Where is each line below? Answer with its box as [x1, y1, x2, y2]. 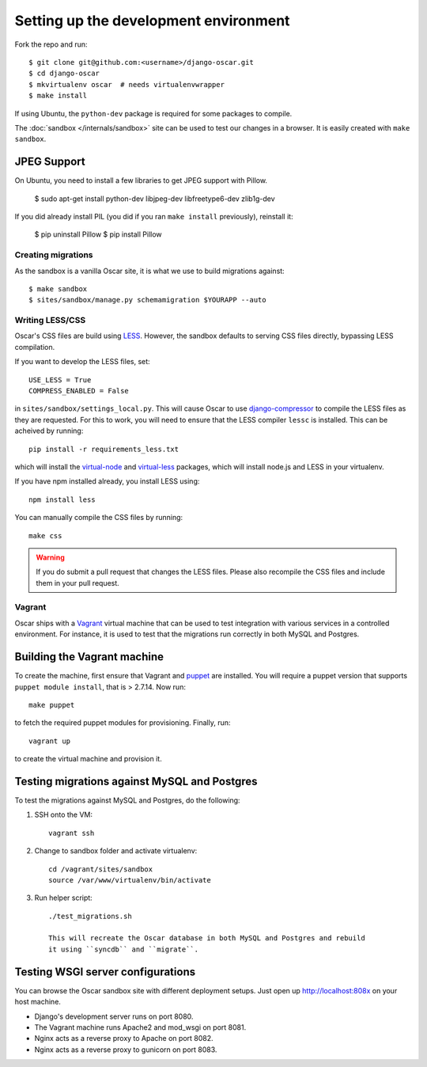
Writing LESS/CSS [14, 315, 86, 326]
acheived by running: [14, 426, 84, 435]
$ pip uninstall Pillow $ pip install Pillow [34, 230, 162, 239]
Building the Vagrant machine [14, 650, 164, 664]
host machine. [14, 997, 61, 1007]
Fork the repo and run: [14, 40, 88, 49]
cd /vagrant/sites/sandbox [48, 864, 153, 874]
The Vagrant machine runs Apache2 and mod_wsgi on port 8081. [34, 1022, 247, 1032]
